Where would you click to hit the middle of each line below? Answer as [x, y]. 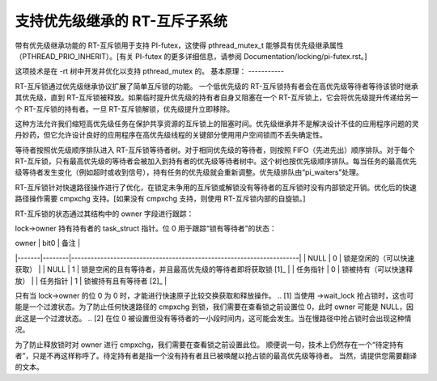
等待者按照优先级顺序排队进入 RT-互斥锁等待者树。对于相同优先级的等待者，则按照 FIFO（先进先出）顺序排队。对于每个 [215, 150]
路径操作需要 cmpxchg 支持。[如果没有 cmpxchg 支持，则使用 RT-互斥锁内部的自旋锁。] [160, 199]
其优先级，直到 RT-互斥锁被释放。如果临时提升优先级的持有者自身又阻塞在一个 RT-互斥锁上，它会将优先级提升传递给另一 [216, 98]
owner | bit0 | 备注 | [48, 243]
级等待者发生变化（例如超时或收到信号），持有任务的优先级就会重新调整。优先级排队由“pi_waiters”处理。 [189, 172]
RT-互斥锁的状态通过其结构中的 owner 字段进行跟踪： [104, 214]
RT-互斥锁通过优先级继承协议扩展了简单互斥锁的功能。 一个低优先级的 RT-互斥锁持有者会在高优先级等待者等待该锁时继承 [216, 86]
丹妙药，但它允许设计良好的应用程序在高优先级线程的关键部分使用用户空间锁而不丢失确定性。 [171, 135]
